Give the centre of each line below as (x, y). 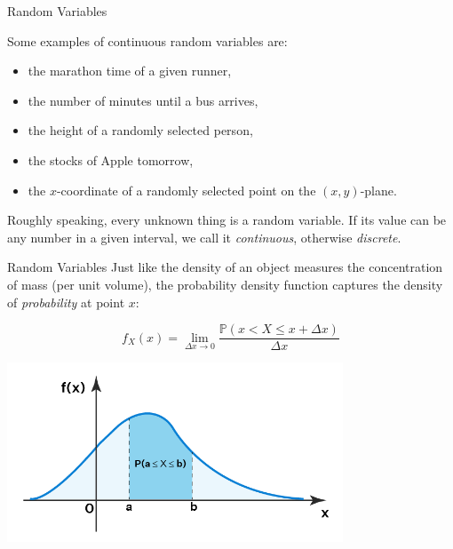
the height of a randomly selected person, (140, 130)
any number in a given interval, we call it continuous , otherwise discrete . (204, 237)
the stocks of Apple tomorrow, (111, 159)
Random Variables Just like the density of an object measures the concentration (225, 267)
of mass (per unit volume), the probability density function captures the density (225, 284)
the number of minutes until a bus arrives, (143, 100)
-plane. (378, 190)
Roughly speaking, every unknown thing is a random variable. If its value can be (227, 220)
